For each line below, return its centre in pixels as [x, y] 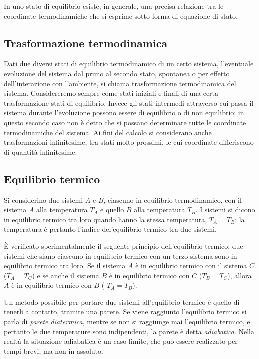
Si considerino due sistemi [44, 199]
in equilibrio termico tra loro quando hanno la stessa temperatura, [106, 219]
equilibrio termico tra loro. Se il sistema [65, 265]
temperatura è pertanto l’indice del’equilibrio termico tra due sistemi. [110, 229]
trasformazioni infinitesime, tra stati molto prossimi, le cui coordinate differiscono [129, 142]
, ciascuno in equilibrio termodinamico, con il [172, 199]
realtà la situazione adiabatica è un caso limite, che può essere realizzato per [121, 341]
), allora [239, 275]
